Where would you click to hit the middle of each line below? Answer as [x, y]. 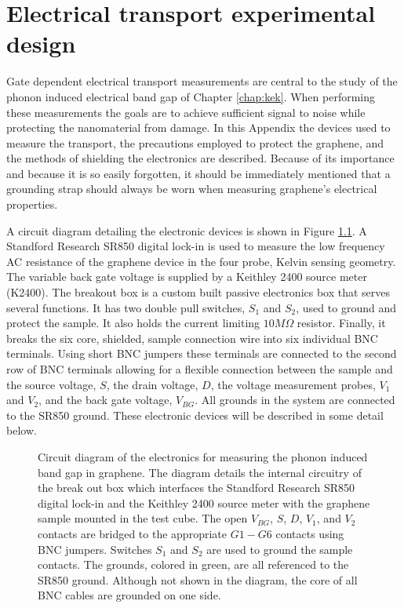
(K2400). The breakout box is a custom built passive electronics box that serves [198, 292]
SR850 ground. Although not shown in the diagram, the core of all [198, 579]
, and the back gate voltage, [106, 400]
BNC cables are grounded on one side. [129, 595]
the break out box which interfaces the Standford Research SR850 [196, 488]
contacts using [310, 533]
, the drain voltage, [152, 384]
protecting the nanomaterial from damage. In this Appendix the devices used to [198, 127]
